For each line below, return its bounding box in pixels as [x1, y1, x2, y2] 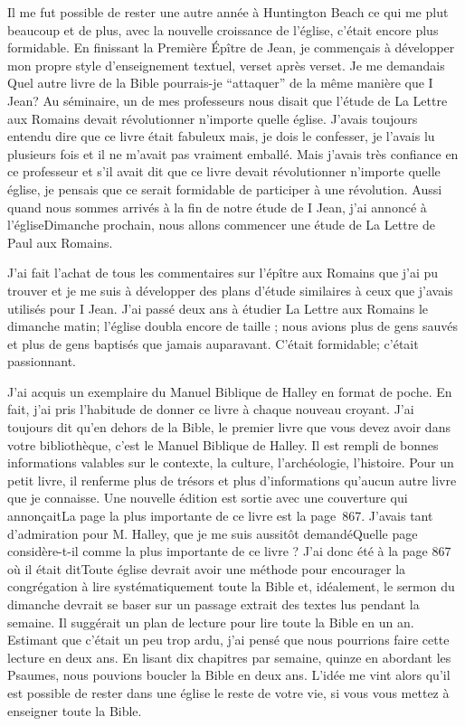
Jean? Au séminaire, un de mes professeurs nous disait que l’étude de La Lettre [7, 90, 448, 109]
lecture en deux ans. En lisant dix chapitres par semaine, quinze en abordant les [7, 647, 451, 666]
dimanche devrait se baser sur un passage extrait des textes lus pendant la [7, 595, 420, 613]
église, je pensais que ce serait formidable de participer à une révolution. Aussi [7, 179, 442, 198]
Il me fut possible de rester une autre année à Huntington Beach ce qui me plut [7, 3, 449, 21]
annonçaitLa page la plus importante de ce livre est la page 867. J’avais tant [7, 506, 433, 525]
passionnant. [7, 352, 77, 371]
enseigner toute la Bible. [7, 701, 142, 720]
